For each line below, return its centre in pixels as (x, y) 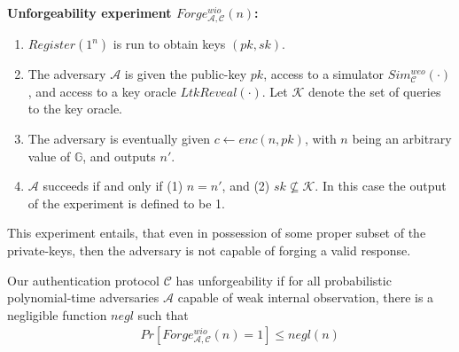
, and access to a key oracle (102, 91)
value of (49, 156)
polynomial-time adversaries (83, 297)
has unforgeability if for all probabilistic (284, 280)
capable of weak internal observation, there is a (306, 297)
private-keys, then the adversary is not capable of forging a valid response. (209, 250)
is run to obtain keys (169, 44)
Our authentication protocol (84, 280)
